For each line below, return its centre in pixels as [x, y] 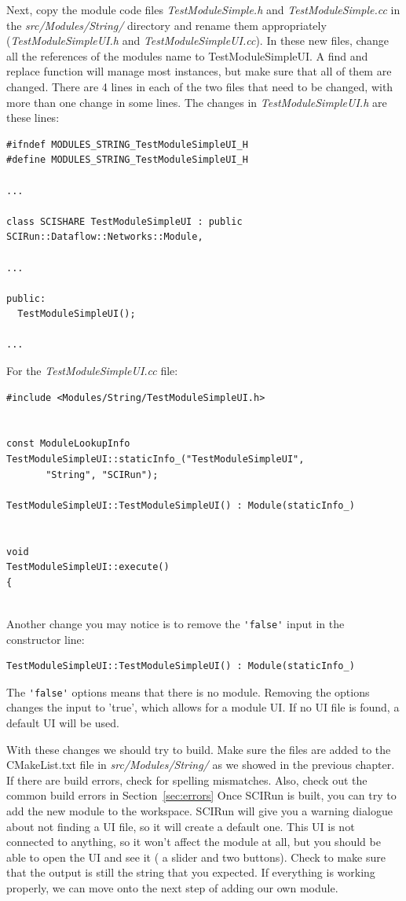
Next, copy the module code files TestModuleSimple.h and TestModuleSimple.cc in [203, 9]
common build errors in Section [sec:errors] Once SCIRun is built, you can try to [201, 795]
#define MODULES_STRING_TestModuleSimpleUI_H [127, 160]
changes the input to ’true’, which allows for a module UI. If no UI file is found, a [203, 707]
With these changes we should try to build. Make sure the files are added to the [199, 749]
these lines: [33, 118]
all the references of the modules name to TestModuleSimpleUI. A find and [187, 55]
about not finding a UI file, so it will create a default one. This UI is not [181, 826]
